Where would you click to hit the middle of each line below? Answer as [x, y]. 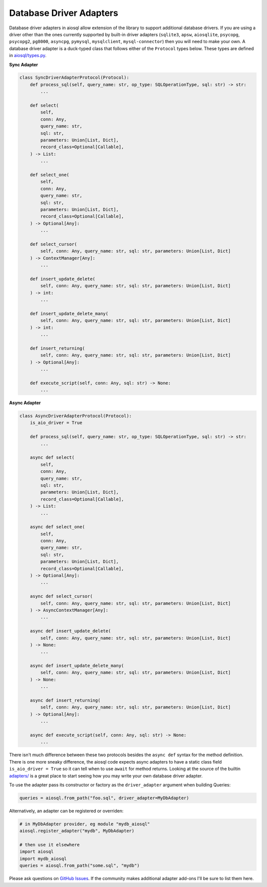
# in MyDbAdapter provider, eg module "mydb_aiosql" [85, 824]
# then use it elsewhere [50, 845]
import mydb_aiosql [43, 858]
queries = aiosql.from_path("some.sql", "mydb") [80, 866]
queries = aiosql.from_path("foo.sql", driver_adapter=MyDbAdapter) [104, 798]
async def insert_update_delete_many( [77, 666]
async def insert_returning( [65, 701]
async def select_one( [57, 527]
